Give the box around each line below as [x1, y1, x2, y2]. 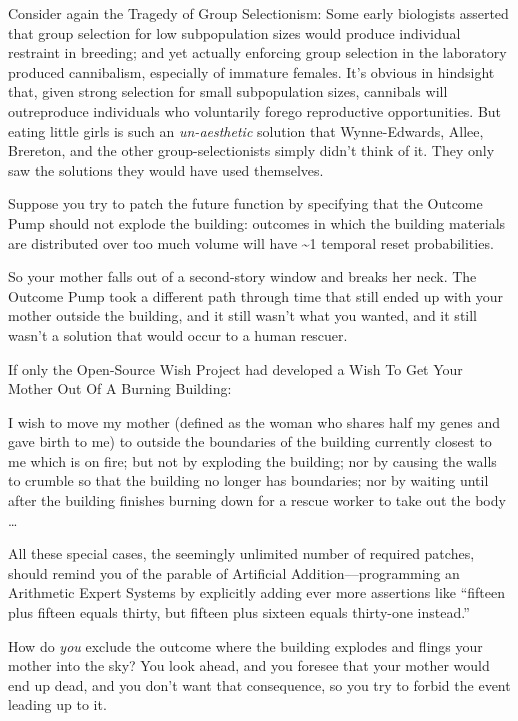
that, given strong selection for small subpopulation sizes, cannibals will [8, 81, 448, 102]
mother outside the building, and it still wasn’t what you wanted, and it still [8, 305, 477, 326]
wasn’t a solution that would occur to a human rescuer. [8, 324, 348, 345]
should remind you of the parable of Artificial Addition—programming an [8, 562, 460, 583]
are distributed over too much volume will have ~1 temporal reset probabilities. [8, 232, 494, 253]
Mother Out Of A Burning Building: [8, 378, 232, 399]
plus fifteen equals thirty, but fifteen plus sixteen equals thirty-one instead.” [8, 602, 470, 623]
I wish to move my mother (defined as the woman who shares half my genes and [8, 411, 500, 432]
